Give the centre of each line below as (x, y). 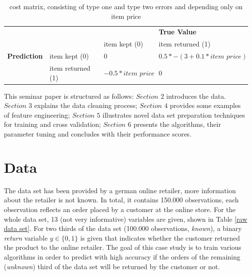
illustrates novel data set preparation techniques (174, 115)
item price (126, 16)
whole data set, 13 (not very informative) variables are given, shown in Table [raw (126, 219)
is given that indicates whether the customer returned (160, 237)
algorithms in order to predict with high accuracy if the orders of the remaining (122, 256)
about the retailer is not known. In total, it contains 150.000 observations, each (121, 200)
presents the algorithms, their (177, 124)
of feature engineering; (37, 115)
